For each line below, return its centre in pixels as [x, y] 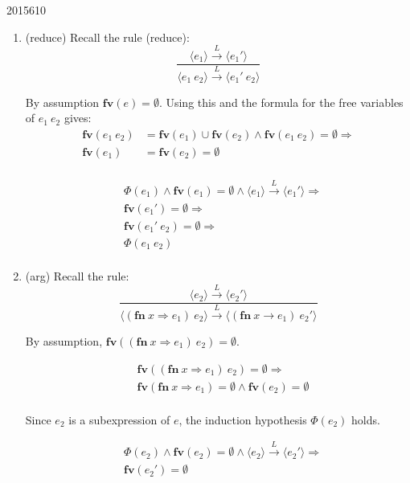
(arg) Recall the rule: [77, 275]
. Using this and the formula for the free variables [281, 102]
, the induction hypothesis [243, 419]
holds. [366, 419]
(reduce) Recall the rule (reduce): [107, 37]
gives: [78, 118]
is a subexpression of [119, 419]
